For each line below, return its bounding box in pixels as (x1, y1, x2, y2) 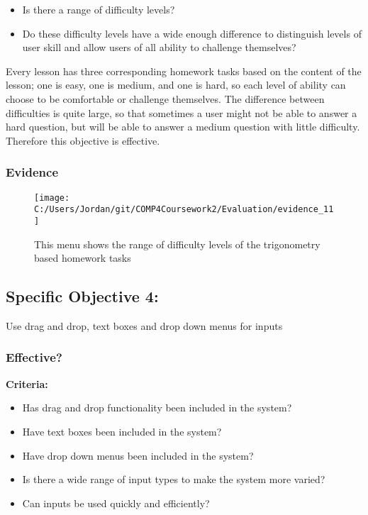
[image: (34, 192, 70, 203)
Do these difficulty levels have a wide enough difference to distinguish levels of (22, 26, 362, 40)
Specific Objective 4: (6, 285, 159, 307)
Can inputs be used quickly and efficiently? (22, 495, 210, 510)
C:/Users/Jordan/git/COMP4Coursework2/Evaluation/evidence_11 (34, 204, 334, 215)
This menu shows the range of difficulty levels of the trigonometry (34, 236, 320, 251)
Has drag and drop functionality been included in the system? (22, 400, 292, 415)
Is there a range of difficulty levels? (22, 2, 175, 16)
